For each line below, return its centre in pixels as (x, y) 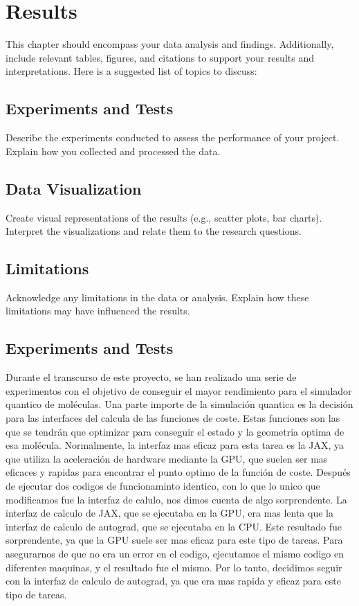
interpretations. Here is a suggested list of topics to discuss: (131, 71)
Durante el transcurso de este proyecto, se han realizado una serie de (151, 377)
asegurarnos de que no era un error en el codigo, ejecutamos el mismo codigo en (175, 553)
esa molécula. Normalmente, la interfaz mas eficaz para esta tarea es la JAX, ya (175, 445)
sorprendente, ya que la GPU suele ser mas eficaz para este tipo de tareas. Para (174, 540)
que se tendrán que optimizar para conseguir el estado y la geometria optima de (175, 431)
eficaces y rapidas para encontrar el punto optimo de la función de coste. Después (178, 472)
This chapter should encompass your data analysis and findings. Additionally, (170, 44)
